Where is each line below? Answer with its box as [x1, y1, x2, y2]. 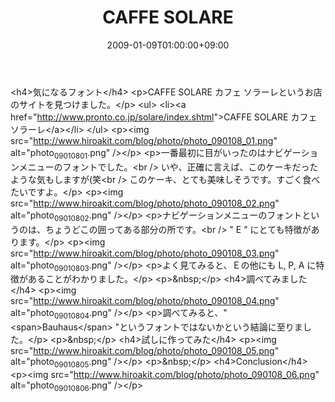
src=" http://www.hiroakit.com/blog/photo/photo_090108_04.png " [10, 295, 280, 307]
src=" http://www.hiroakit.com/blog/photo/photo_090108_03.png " [10, 247, 280, 259]
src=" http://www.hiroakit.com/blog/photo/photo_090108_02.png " [10, 197, 280, 209]
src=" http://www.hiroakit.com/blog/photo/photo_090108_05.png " [10, 345, 280, 357]
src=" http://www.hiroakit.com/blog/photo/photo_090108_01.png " [10, 134, 278, 146]
